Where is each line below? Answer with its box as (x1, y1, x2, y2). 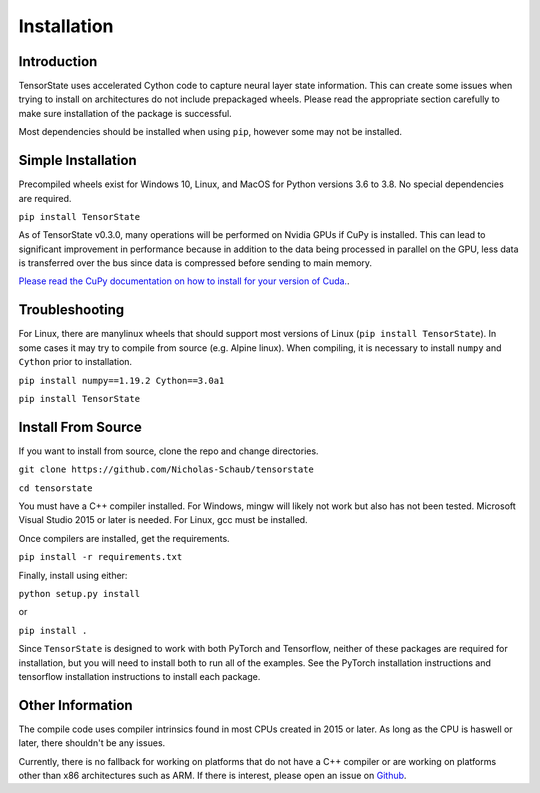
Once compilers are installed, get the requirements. (18, 532, 230, 544)
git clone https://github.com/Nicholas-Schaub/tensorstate (18, 464, 315, 475)
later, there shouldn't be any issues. (18, 737, 166, 749)
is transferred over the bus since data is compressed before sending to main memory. (18, 257, 373, 269)
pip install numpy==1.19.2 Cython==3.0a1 (18, 375, 225, 386)
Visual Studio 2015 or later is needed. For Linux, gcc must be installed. (18, 514, 309, 526)
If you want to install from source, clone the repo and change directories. (18, 445, 319, 457)
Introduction (18, 53, 98, 70)
